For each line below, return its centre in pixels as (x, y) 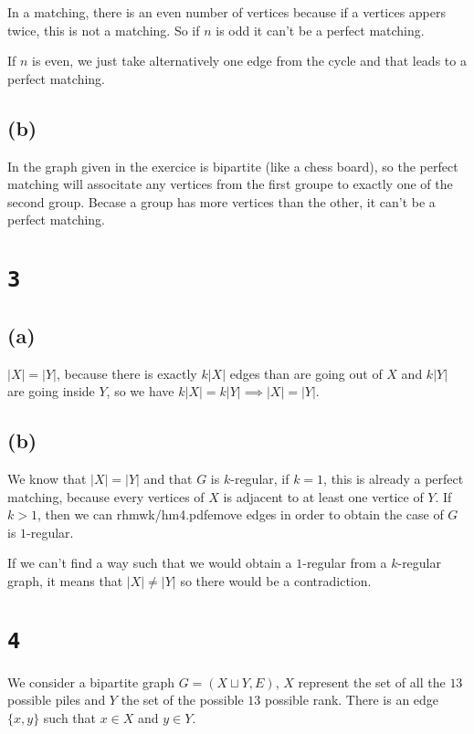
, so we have (140, 391)
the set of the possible (182, 700)
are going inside (51, 391)
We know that (47, 479)
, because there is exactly (126, 373)
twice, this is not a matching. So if (104, 30)
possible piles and (57, 700)
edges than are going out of (306, 373)
